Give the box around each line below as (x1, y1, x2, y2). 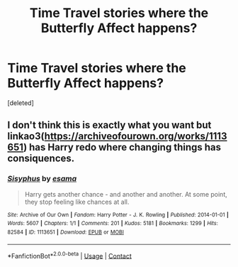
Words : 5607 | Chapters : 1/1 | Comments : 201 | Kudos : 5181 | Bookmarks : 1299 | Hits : (7, 220, 218, 227)
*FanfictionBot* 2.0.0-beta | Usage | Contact (7, 250, 132, 260)
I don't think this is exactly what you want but (7, 119, 212, 131)
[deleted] (7, 98, 34, 107)
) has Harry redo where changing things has (23, 141, 222, 153)
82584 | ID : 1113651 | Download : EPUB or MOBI (7, 229, 124, 236)
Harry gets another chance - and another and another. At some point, (24, 190, 228, 198)
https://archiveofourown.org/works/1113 (44, 130, 227, 143)
